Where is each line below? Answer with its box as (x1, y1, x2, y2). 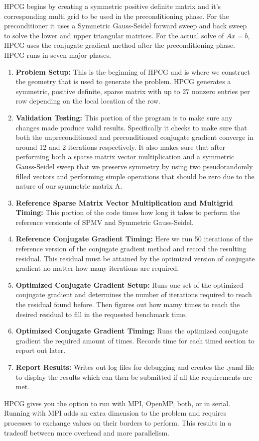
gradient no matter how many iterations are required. (15, 263, 179, 273)
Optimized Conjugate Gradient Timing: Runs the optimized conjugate (15, 326, 249, 336)
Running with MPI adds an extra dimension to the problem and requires (4, 408, 227, 418)
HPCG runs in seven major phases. (4, 49, 111, 60)
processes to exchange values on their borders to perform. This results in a (4, 417, 232, 428)
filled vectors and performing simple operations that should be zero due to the (15, 171, 255, 181)
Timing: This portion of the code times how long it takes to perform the (15, 207, 240, 218)
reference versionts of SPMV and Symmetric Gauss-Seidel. (15, 217, 194, 227)
